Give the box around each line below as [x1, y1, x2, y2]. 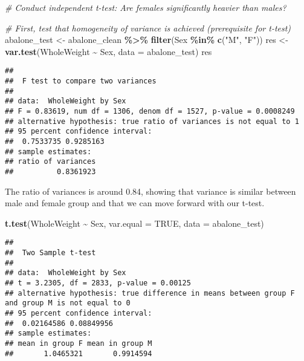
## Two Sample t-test [5, 249, 96, 258]
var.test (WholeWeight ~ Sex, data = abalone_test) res [5, 45, 212, 57]
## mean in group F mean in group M [5, 339, 152, 348]
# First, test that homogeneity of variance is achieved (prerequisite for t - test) [5, 21, 291, 34]
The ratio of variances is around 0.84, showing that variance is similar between [5, 184, 296, 197]
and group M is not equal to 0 [5, 299, 131, 308]
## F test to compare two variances [5, 77, 157, 86]
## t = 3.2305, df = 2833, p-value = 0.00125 [5, 279, 191, 287]
